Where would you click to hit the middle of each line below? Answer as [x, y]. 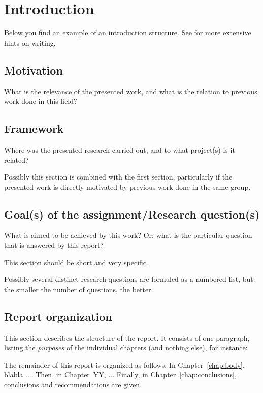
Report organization [58, 316]
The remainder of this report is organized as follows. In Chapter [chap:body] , [124, 364]
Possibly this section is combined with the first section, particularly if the [118, 177]
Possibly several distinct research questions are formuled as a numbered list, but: [130, 279]
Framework [34, 129]
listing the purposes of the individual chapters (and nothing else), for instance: [126, 348]
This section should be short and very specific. [76, 262]
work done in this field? [41, 101]
